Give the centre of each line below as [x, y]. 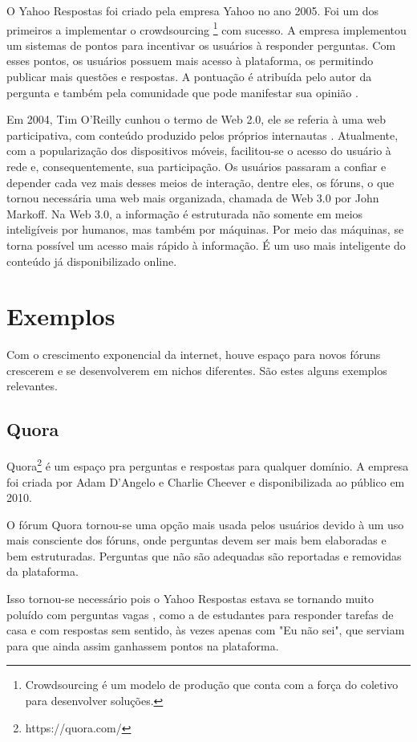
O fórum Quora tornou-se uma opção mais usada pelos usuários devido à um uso [205, 524]
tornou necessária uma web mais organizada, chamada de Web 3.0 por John [193, 198]
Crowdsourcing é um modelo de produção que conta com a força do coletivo [212, 685]
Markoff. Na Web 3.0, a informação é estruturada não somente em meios [185, 213]
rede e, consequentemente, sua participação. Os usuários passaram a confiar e [196, 166]
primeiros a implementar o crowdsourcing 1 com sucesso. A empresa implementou [206, 28]
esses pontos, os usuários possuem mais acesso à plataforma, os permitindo [190, 61]
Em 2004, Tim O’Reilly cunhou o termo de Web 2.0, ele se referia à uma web [196, 119]
